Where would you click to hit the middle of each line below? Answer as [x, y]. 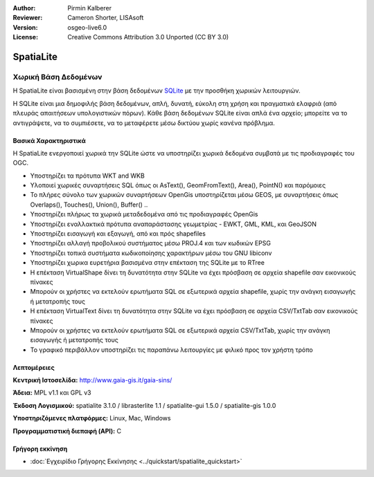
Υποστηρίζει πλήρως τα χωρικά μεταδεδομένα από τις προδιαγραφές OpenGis [144, 214]
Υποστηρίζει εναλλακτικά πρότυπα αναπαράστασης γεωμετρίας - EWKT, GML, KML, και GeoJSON [173, 224]
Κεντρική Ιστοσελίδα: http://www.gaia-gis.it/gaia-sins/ [92, 380]
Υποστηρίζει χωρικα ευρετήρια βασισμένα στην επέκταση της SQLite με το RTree [147, 263]
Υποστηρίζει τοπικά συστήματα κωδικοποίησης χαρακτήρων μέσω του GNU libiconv [151, 253]
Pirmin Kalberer [90, 8]
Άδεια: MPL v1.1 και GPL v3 [52, 393]
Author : [24, 8]
